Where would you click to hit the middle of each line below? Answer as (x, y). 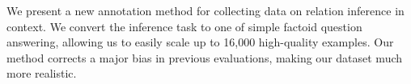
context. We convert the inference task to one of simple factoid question (184, 26)
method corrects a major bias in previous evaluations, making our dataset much (205, 57)
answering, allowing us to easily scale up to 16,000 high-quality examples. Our (200, 42)
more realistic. (42, 73)
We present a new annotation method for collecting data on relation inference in (205, 10)
